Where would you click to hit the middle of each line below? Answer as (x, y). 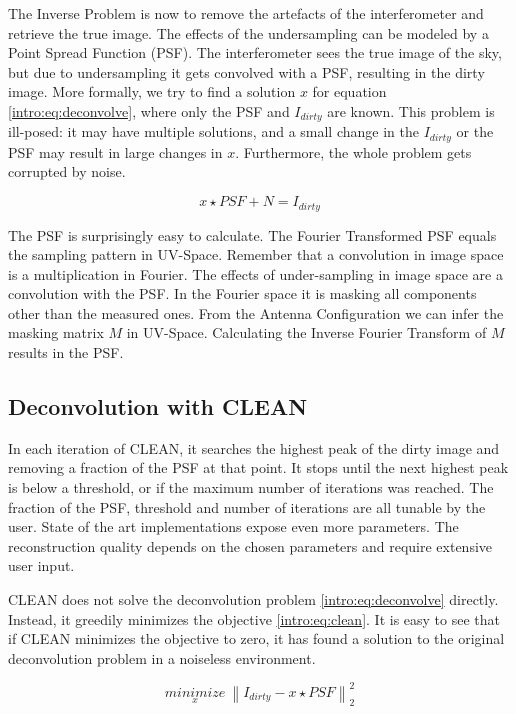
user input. (41, 565)
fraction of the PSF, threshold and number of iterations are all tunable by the (247, 506)
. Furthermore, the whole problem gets (353, 151)
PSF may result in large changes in (115, 151)
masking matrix (56, 332)
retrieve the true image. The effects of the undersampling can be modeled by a (248, 32)
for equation (349, 91)
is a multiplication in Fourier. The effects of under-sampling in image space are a (255, 273)
